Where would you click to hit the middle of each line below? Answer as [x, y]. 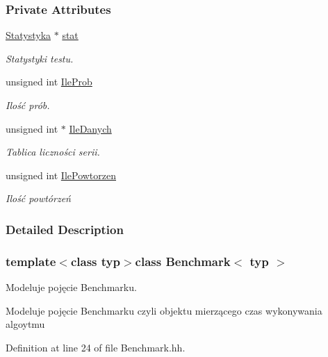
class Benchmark [183, 261]
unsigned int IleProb [49, 82]
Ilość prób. [28, 105]
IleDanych [90, 128]
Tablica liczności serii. [53, 152]
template [31, 261]
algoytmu [25, 324]
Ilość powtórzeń [38, 198]
